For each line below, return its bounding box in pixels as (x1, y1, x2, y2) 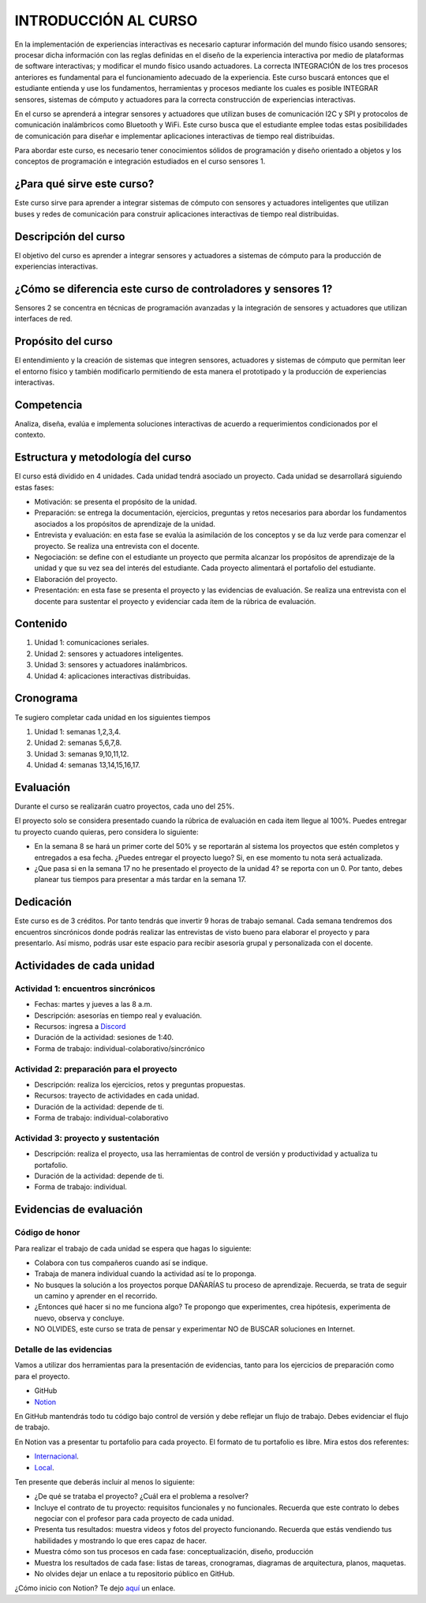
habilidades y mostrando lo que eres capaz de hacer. (34, 1536, 207, 1545)
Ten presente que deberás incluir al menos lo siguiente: (14, 1477, 195, 1486)
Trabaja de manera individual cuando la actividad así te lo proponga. (34, 1269, 256, 1278)
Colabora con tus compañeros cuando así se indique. (34, 1258, 208, 1267)
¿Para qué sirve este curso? (14, 178, 155, 191)
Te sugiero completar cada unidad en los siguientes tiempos (14, 712, 211, 722)
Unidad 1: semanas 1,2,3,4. (34, 726, 121, 736)
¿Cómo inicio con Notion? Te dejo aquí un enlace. (14, 1583, 176, 1593)
